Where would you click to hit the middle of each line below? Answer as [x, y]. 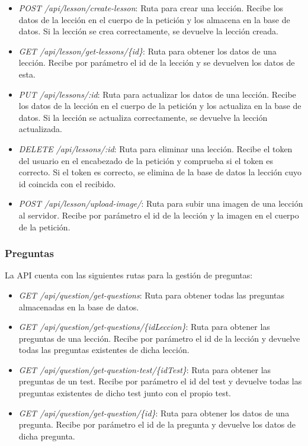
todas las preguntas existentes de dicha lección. [104, 350]
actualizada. [40, 129]
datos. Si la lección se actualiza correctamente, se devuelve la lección [143, 117]
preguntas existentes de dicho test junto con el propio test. [125, 393]
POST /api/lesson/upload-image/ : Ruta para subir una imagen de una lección [161, 203]
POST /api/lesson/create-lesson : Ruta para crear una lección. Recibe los [151, 8]
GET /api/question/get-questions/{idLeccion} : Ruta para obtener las [144, 327]
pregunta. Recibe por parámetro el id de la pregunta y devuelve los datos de [157, 424]
